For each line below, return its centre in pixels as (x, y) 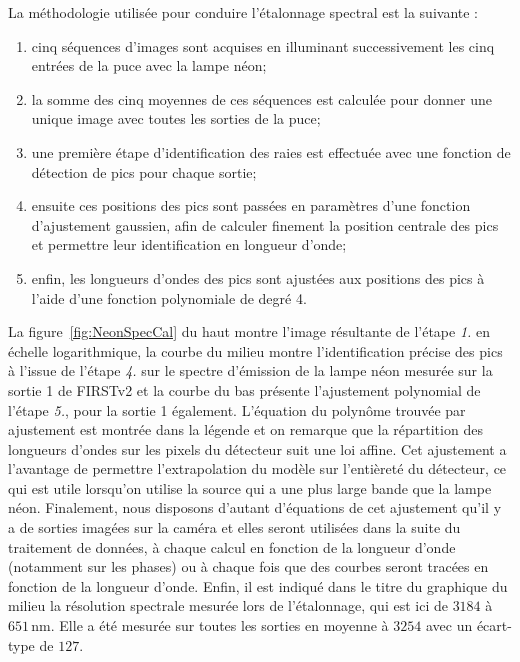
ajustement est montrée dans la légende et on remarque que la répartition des (245, 429)
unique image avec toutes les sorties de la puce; (176, 118)
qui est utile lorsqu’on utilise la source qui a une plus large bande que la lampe (250, 487)
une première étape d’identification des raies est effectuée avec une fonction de (271, 151)
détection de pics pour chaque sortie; (144, 171)
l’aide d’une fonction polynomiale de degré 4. (169, 297)
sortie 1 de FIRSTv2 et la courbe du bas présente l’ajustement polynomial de (244, 389)
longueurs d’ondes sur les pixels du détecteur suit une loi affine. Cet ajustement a (257, 448)
